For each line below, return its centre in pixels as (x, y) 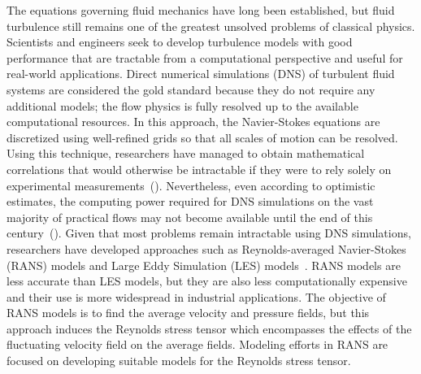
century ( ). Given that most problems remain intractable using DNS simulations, (209, 233)
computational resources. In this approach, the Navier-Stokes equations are (193, 122)
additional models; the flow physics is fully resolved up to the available (182, 105)
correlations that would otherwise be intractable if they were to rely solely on (199, 169)
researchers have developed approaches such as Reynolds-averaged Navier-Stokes (206, 248)
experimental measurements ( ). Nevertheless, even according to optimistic (191, 185)
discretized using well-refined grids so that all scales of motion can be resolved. (202, 137)
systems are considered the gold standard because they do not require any (191, 89)
